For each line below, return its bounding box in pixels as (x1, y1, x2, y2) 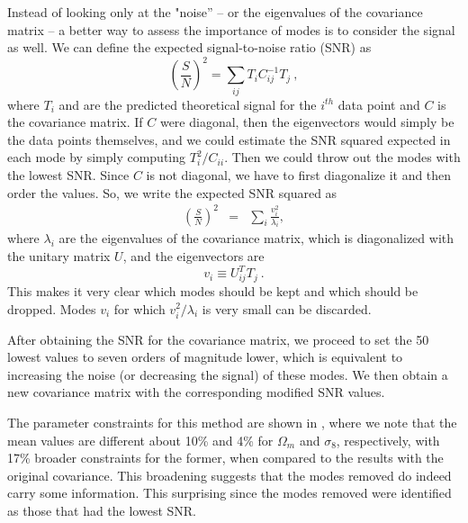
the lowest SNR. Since (7, 165, 130, 184)
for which (113, 299, 166, 318)
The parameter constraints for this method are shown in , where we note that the (7, 413, 457, 432)
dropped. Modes (7, 299, 96, 318)
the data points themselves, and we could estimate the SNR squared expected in (7, 130, 451, 149)
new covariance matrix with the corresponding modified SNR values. (7, 383, 385, 401)
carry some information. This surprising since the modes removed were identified (7, 483, 452, 502)
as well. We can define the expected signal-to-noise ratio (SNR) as (7, 38, 372, 57)
